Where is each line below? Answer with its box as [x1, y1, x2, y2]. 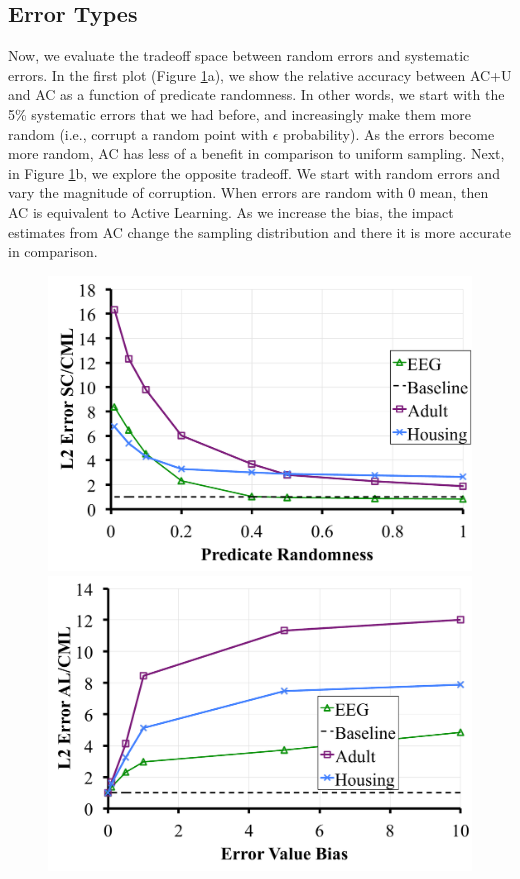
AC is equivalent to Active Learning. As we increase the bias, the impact [8, 201, 454, 222]
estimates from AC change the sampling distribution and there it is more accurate [8, 221, 511, 242]
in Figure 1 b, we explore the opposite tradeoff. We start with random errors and [8, 162, 500, 183]
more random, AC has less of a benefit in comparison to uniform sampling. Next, [8, 143, 505, 164]
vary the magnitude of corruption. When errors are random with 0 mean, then [8, 182, 489, 203]
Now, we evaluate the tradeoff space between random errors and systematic [8, 45, 470, 66]
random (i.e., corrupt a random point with [8, 123, 268, 144]
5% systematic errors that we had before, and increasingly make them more [8, 103, 471, 124]
